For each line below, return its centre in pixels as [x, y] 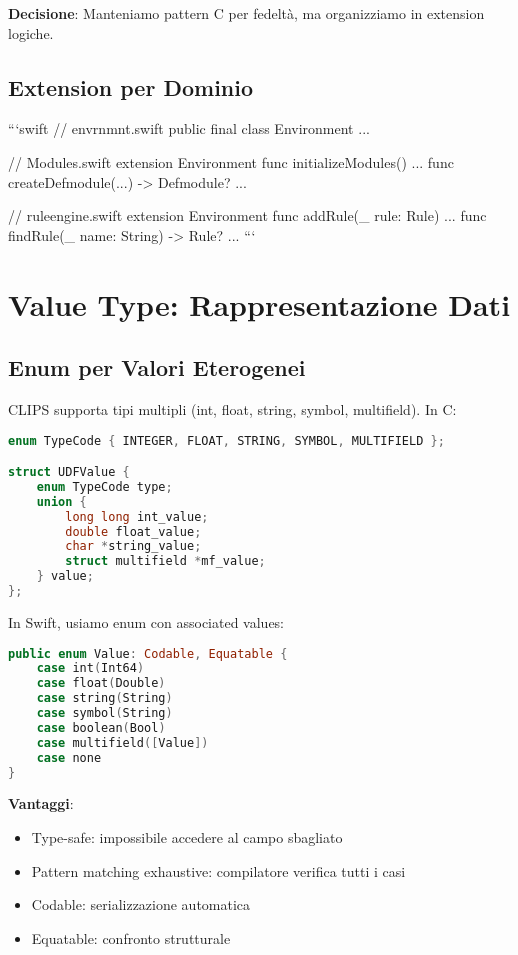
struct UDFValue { [69, 472]
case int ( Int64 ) [90, 668]
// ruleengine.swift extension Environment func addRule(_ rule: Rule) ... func [247, 215]
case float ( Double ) [101, 683]
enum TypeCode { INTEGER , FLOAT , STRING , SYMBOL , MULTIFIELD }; [226, 440]
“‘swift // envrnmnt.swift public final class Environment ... [189, 128]
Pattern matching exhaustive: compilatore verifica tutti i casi [218, 870]
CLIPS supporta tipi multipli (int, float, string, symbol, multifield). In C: [232, 408]
